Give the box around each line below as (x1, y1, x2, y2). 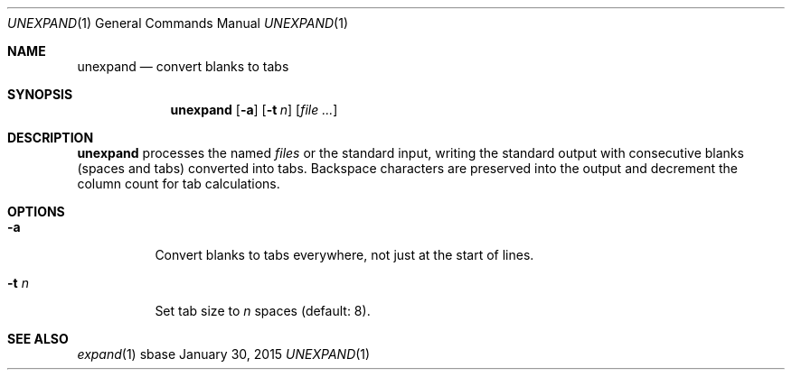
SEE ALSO (7, 331, 69, 346)
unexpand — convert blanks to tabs (77, 59, 289, 74)
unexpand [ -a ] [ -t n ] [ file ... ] (170, 102, 338, 117)
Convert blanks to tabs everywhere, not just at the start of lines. (155, 247, 534, 262)
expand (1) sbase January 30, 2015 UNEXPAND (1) (77, 346, 371, 362)
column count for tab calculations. (77, 176, 280, 191)
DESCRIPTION (7, 130, 94, 145)
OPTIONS (7, 204, 65, 219)
